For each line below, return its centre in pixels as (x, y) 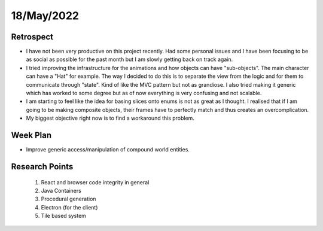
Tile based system (64, 216)
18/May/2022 (45, 16)
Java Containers (61, 190)
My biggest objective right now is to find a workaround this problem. (110, 118)
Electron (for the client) (69, 207)
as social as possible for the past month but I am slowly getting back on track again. (129, 59)
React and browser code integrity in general (95, 182)
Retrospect (32, 37)
